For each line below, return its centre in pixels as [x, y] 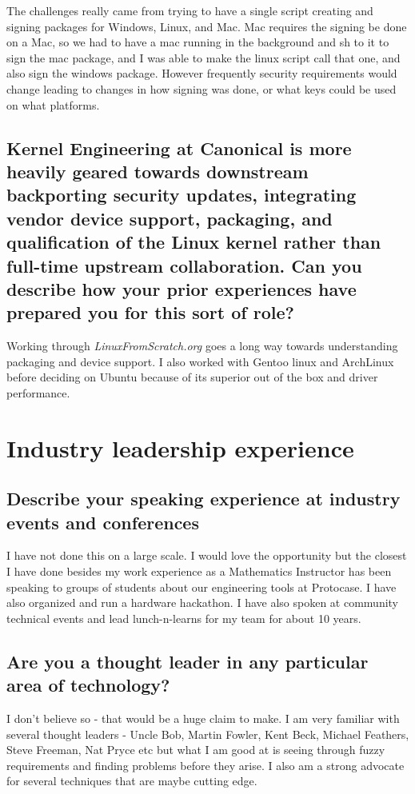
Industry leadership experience [180, 447]
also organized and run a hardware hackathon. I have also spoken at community [202, 602]
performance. [38, 392]
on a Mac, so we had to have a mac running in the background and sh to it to [198, 42]
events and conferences [103, 522]
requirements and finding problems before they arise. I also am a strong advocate [206, 765]
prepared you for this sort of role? [150, 312]
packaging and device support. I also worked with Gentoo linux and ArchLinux [200, 361]
